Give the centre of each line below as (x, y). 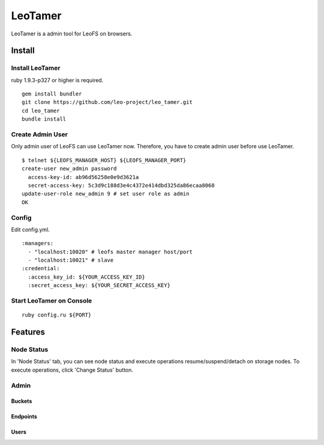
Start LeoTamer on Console (52, 301)
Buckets (22, 401)
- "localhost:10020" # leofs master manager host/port (110, 252)
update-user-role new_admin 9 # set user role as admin (106, 194)
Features (28, 332)
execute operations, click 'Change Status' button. (72, 370)
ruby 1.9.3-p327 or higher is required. (57, 80)
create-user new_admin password (69, 169)
